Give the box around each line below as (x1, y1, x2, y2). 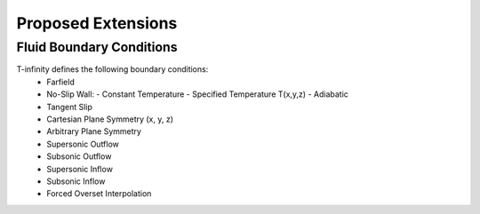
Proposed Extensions (16, 13, 178, 33)
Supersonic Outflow (46, 139, 120, 149)
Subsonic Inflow (46, 176, 106, 186)
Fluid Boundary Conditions (16, 39, 178, 55)
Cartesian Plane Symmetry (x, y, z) (46, 114, 173, 124)
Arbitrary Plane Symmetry (46, 126, 142, 137)
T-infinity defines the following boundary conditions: (16, 64, 209, 75)
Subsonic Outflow (46, 151, 112, 162)
